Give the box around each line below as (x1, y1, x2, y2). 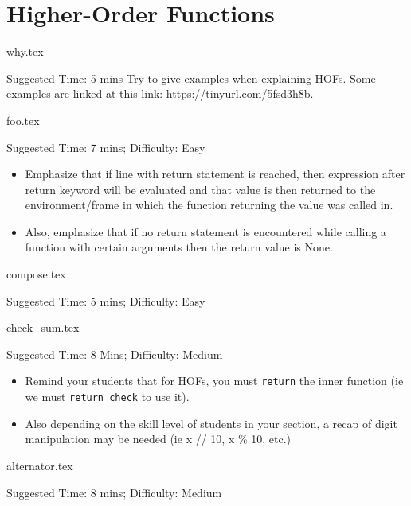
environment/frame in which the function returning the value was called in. (25, 197, 393, 213)
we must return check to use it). (25, 388, 190, 405)
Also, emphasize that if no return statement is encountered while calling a (25, 223, 386, 239)
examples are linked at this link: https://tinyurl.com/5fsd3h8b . (6, 85, 314, 102)
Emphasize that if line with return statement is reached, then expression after (25, 165, 405, 182)
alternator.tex (6, 457, 73, 473)
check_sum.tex (6, 319, 80, 336)
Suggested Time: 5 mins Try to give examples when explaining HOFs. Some (6, 69, 376, 86)
